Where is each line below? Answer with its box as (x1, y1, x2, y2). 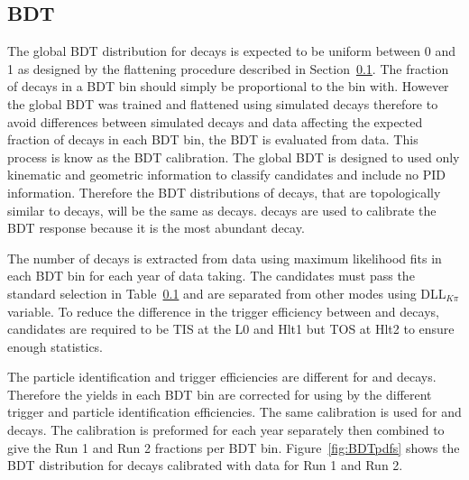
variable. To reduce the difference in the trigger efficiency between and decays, (7, 301, 439, 320)
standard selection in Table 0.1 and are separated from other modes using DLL (7, 283, 446, 302)
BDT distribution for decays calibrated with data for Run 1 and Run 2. (7, 456, 403, 475)
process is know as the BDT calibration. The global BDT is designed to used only (7, 147, 460, 166)
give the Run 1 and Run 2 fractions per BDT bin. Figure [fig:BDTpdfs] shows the (7, 438, 460, 457)
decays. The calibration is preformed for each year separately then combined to (7, 420, 445, 439)
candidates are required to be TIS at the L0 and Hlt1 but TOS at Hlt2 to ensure (7, 319, 455, 338)
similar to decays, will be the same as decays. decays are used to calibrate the (7, 200, 437, 219)
